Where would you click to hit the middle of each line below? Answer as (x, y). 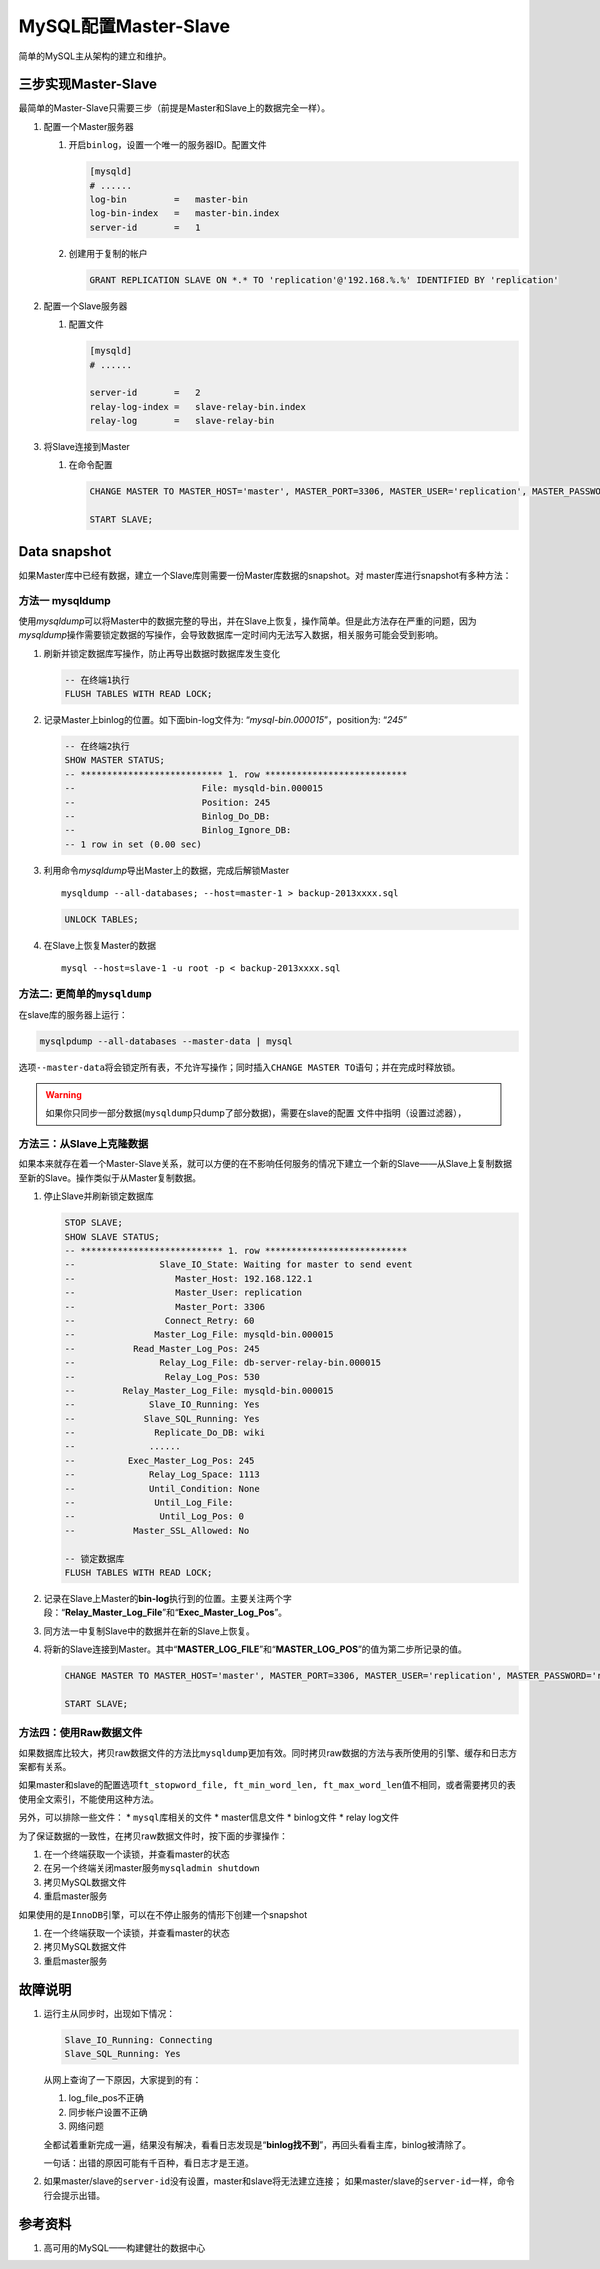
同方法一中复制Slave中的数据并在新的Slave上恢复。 (149, 1631)
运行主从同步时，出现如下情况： (109, 2013)
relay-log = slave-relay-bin (182, 421)
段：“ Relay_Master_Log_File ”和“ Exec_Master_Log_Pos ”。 (165, 1612)
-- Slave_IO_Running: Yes (162, 1404)
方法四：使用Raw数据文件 (80, 1733)
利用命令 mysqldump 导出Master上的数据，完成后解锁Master (166, 870)
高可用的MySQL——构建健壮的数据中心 (124, 2247)
